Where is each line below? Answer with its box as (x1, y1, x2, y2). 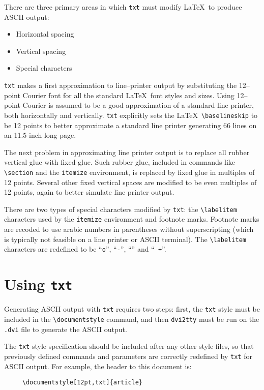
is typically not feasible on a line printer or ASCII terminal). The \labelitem (4, 233, 246, 244)
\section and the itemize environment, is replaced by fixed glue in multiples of (4, 166, 255, 177)
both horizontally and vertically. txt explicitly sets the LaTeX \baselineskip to (4, 109, 258, 120)
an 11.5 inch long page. (4, 130, 76, 140)
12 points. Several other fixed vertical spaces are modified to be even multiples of (4, 176, 257, 187)
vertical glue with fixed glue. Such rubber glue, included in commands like (4, 157, 236, 167)
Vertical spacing (16, 45, 66, 56)
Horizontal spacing (16, 28, 74, 39)
